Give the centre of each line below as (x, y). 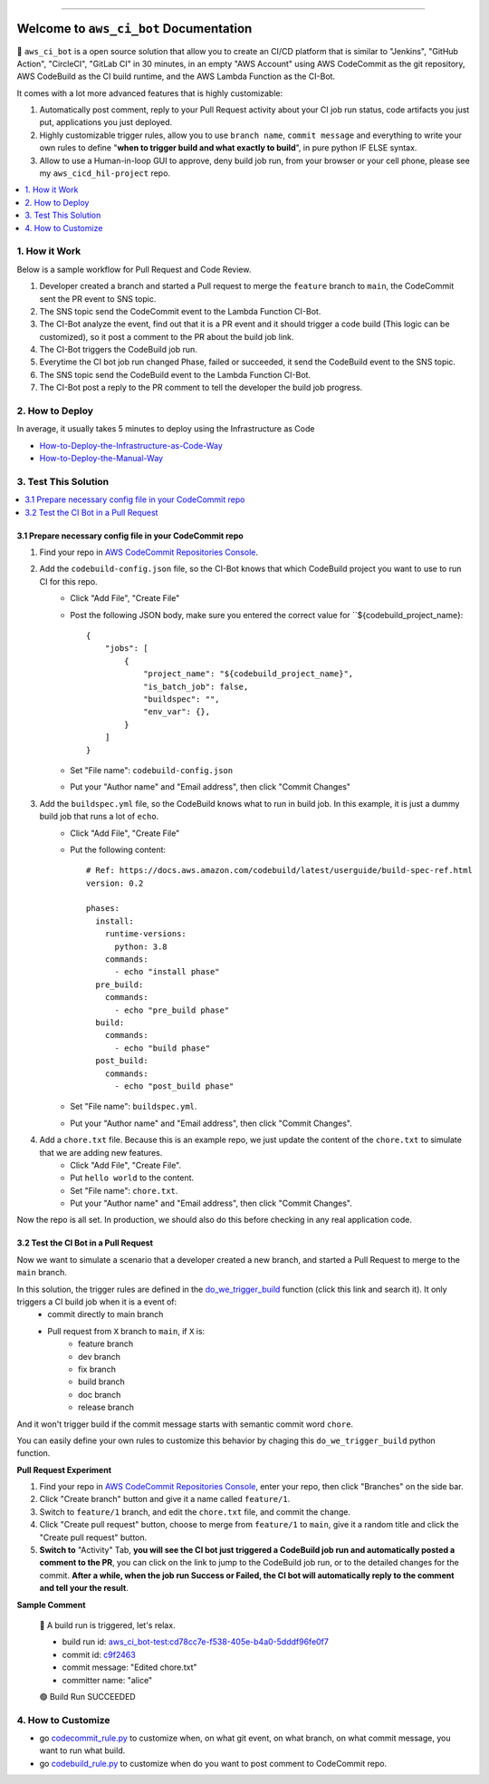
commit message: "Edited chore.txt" (130, 1667)
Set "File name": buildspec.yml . (134, 1107)
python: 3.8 (141, 946)
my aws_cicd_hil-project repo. (105, 173)
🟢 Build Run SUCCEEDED (87, 1696)
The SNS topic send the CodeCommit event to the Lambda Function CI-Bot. (180, 311)
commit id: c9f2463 (99, 1654)
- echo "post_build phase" (174, 1086)
